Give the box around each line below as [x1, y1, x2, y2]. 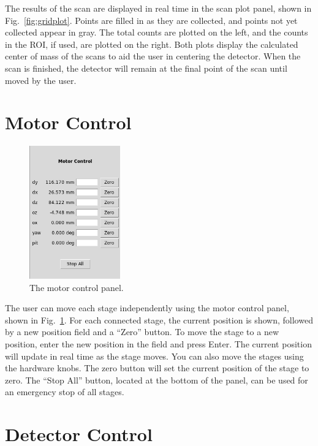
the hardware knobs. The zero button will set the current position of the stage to [5, 361, 309, 374]
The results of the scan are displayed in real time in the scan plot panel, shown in [5, 2, 312, 14]
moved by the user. [5, 74, 77, 86]
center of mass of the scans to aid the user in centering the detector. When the [5, 50, 301, 62]
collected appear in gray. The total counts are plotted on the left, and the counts [5, 26, 308, 39]
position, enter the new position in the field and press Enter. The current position [5, 337, 312, 350]
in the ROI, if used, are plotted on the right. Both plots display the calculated [5, 37, 298, 50]
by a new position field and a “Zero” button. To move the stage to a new [5, 325, 279, 338]
